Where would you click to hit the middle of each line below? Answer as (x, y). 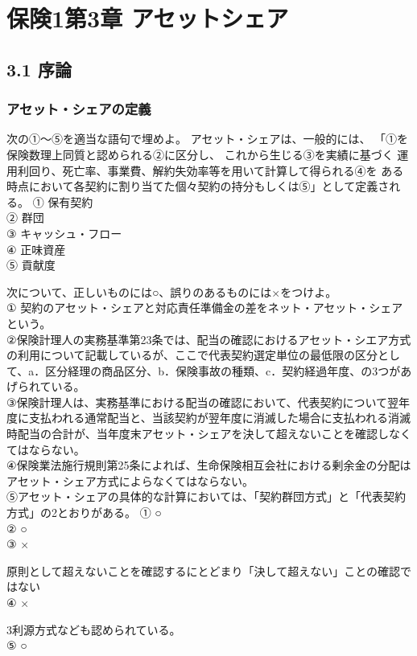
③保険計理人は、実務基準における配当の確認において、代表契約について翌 (203, 402)
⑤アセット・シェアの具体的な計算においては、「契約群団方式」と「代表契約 (206, 496)
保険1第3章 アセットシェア (148, 18)
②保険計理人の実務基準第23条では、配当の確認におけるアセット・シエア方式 (209, 339)
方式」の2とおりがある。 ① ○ (84, 512)
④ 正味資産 (36, 249)
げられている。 (46, 386)
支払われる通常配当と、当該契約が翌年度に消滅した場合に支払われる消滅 (220, 418)
